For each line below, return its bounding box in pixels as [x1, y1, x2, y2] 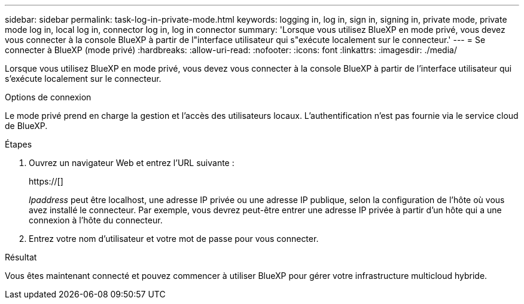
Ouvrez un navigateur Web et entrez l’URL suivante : [29, 158, 234, 168]
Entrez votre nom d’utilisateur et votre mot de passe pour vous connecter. [29, 234, 319, 244]
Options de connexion [5, 92, 92, 102]
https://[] [29, 176, 63, 186]
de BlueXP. [5, 121, 48, 131]
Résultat [5, 252, 37, 262]
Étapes [5, 139, 32, 149]
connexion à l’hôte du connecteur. [29, 215, 163, 225]
